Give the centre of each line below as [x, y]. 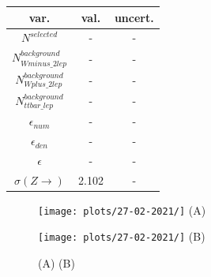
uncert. [134, 17]
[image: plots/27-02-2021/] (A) [122, 210]
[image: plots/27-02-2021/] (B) [122, 236]
